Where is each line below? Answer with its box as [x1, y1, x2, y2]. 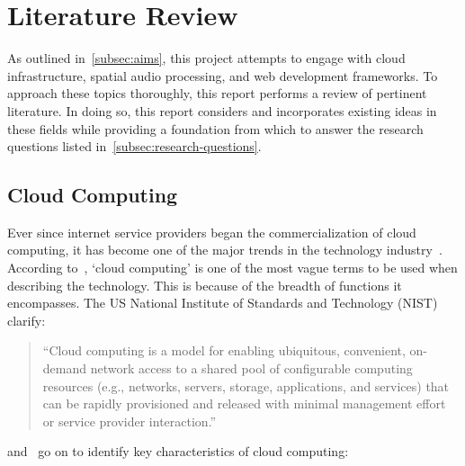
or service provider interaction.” [42, 411, 217, 430]
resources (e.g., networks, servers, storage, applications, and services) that [42, 376, 450, 395]
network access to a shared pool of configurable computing [90, 359, 413, 378]
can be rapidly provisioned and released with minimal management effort [42, 394, 446, 413]
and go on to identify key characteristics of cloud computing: [7, 442, 349, 461]
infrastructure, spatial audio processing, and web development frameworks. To [7, 66, 438, 85]
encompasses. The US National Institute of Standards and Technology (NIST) [7, 293, 438, 312]
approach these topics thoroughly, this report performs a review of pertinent [7, 84, 427, 103]
